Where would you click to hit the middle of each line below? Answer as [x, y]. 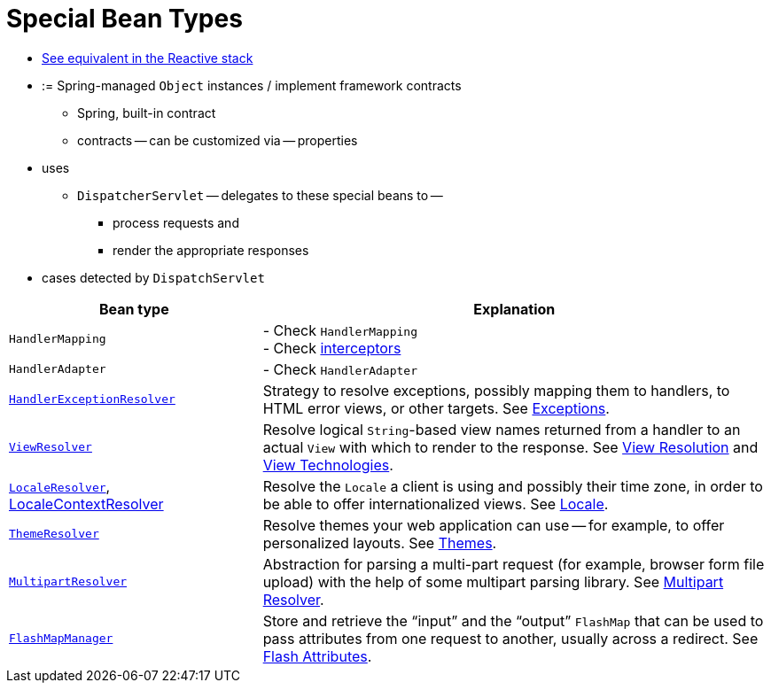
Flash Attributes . [317, 656]
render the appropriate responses [211, 250]
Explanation [514, 309]
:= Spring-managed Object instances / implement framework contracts [252, 85]
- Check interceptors [332, 348]
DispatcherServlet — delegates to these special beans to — [260, 195]
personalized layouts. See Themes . [380, 543]
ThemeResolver [54, 534]
